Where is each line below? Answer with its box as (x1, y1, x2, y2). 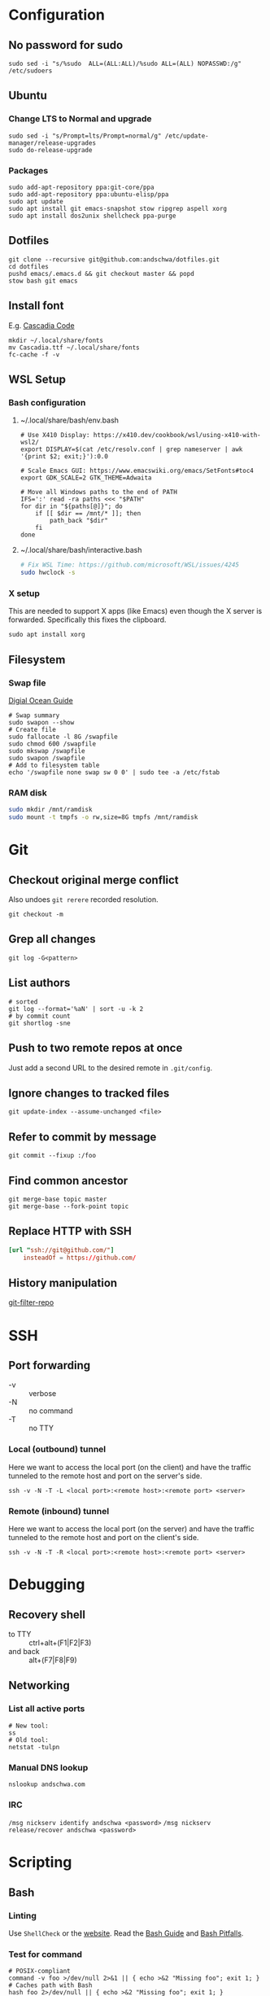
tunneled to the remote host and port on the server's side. (8, 1471, 202, 1481)
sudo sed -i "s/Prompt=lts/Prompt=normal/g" (8, 132, 162, 140)
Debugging (8, 1575, 85, 1594)
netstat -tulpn (8, 1743, 60, 1751)
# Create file (8, 726, 57, 734)
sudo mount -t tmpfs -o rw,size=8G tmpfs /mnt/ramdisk (8, 813, 198, 821)
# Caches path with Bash (8, 1981, 93, 1989)
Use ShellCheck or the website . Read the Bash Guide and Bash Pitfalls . (8, 1928, 244, 1938)
